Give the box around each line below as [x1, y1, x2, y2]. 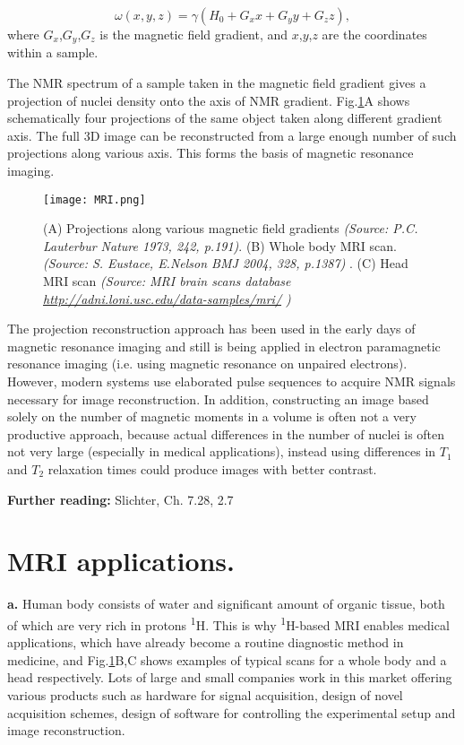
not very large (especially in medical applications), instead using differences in [7, 442, 436, 461]
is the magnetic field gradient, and [99, 25, 288, 43]
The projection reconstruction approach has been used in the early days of [7, 319, 416, 338]
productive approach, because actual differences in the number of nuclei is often [7, 424, 445, 443]
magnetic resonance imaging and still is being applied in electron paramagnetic [7, 336, 441, 355]
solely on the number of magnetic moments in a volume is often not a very [7, 407, 417, 426]
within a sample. [7, 43, 99, 62]
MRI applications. [7, 542, 236, 579]
